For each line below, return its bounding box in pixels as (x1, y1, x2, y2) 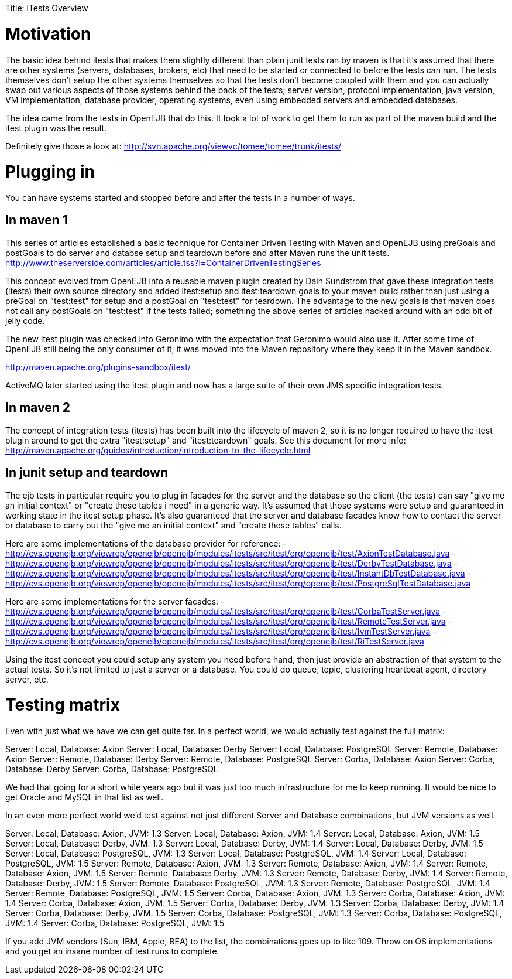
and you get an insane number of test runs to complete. (5, 946, 219, 957)
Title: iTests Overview (5, 3, 88, 13)
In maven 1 (5, 213, 68, 228)
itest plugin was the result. (5, 122, 107, 133)
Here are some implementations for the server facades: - (5, 596, 225, 606)
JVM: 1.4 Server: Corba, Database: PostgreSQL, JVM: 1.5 (5, 918, 225, 929)
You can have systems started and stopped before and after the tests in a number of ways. (5, 193, 355, 203)
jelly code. (5, 315, 45, 326)
